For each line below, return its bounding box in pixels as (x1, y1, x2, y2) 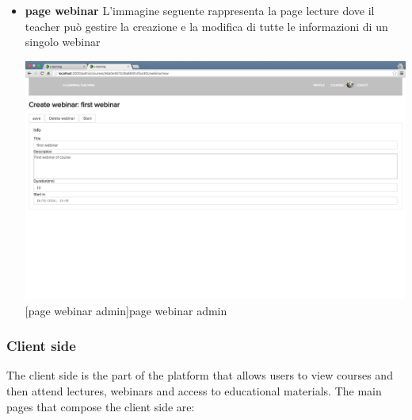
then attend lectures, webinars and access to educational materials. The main (6, 382, 382, 399)
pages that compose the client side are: (6, 398, 195, 414)
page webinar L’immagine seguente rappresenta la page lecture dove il (25, 2, 375, 18)
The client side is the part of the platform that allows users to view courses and (6, 367, 393, 383)
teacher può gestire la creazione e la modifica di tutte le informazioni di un (25, 17, 388, 34)
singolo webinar (25, 33, 101, 50)
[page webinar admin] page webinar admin (25, 302, 227, 318)
